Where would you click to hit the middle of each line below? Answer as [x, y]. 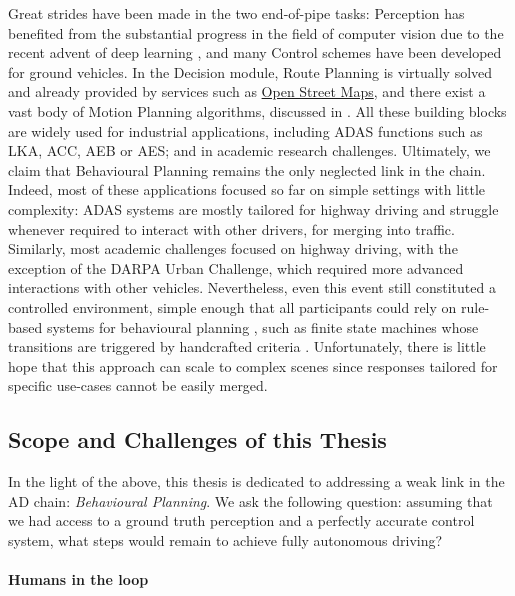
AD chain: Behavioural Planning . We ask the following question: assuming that [250, 500]
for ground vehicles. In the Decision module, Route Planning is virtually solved [250, 71]
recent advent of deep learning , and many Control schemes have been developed [255, 52]
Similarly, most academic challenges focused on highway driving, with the [233, 248]
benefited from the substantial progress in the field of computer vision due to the [256, 32]
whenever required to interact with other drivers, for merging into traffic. [231, 228]
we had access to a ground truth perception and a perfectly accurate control [241, 520]
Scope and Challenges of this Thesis [197, 439]
